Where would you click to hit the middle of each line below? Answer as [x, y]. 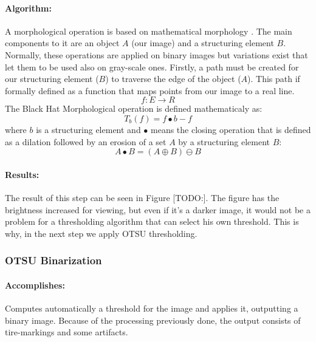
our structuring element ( [52, 79]
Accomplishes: [35, 285]
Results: [22, 174]
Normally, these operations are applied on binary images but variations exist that [156, 54]
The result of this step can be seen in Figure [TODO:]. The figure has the [142, 197]
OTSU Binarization [53, 260]
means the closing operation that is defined [231, 129]
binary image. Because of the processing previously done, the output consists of [153, 320]
